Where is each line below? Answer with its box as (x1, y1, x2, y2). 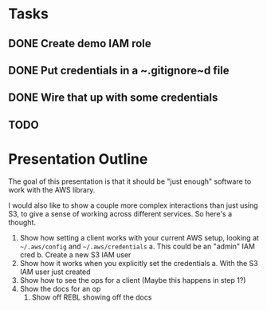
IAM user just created (19, 267, 91, 276)
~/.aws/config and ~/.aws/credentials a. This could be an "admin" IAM (19, 241, 255, 251)
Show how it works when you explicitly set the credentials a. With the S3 (19, 258, 258, 268)
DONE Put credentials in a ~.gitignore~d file (8, 63, 230, 77)
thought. (8, 217, 37, 227)
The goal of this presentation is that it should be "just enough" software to (8, 177, 252, 186)
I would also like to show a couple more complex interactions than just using (8, 201, 258, 210)
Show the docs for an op (19, 284, 101, 293)
